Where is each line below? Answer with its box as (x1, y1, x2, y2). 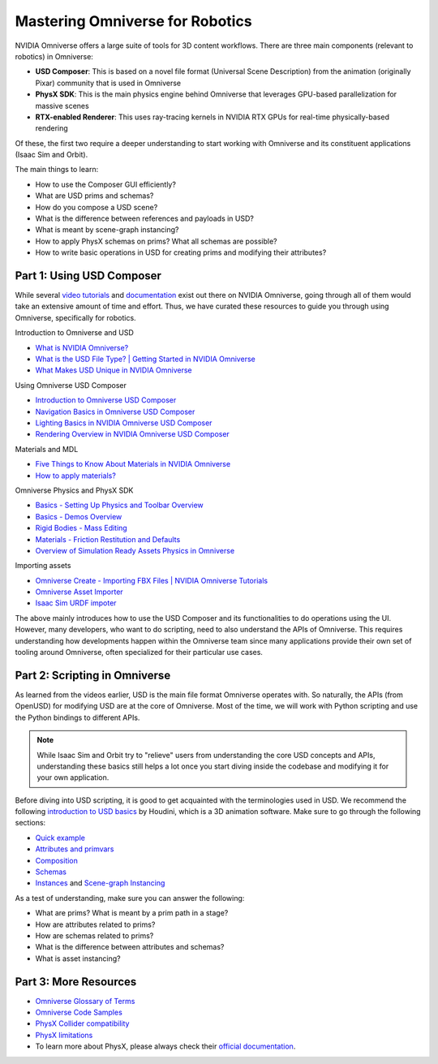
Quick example (35, 833, 85, 842)
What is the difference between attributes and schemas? (35, 942, 225, 952)
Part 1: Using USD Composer (15, 269, 162, 282)
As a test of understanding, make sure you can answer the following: (15, 893, 245, 902)
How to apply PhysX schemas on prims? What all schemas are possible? (35, 236, 277, 246)
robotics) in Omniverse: (15, 51, 93, 61)
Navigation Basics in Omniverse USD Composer (35, 407, 195, 416)
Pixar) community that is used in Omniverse (35, 78, 182, 88)
